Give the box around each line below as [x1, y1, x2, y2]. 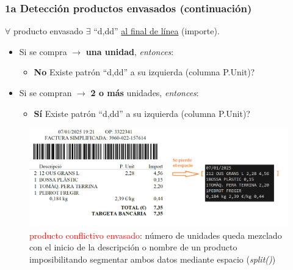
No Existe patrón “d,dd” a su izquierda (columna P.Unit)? [34, 66, 255, 78]
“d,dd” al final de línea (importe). [93, 24, 220, 37]
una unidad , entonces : [85, 45, 174, 58]
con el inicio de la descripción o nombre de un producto [29, 241, 237, 253]
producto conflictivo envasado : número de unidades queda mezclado [29, 228, 282, 241]
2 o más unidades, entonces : [90, 86, 199, 99]
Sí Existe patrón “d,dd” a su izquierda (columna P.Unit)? [34, 107, 250, 119]
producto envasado [13, 24, 84, 37]
